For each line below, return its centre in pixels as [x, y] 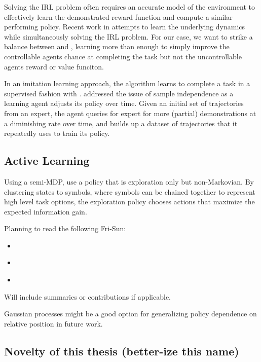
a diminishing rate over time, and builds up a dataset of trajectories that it [121, 123]
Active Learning [47, 160]
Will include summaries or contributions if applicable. [87, 296]
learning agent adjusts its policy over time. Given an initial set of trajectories [124, 103]
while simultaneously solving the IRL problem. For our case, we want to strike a [128, 36]
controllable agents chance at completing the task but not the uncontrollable [123, 56]
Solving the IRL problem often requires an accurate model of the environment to [129, 7]
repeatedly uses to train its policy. [57, 133]
